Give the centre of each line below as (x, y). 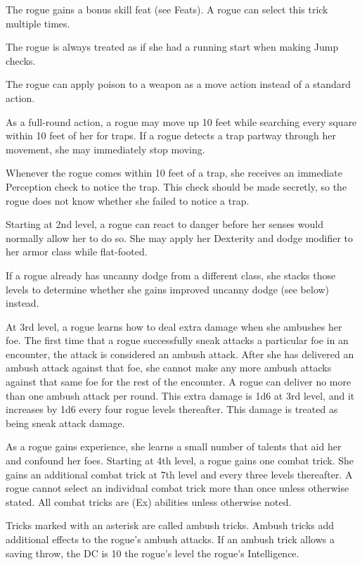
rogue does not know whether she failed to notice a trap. (128, 200)
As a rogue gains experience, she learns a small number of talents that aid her (174, 446)
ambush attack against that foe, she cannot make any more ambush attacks (169, 368)
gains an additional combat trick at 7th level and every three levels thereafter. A (179, 474)
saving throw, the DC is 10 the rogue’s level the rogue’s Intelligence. (153, 553)
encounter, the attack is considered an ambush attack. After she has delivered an (180, 354)
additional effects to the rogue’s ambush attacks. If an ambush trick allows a (170, 539)
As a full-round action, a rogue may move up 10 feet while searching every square (181, 121)
